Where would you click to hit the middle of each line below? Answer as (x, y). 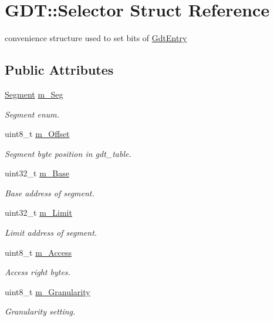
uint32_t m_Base (37, 173)
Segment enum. (32, 114)
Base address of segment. (50, 193)
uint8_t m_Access (38, 252)
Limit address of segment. (51, 233)
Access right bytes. (38, 272)
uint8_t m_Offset (37, 134)
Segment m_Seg (34, 94)
